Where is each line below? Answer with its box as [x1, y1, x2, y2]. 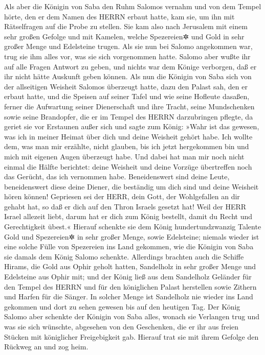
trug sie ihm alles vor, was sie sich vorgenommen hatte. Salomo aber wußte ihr [4, 51, 251, 61]
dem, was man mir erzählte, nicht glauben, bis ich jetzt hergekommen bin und [4, 141, 249, 152]
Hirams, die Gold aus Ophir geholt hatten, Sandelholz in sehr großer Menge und [4, 261, 256, 272]
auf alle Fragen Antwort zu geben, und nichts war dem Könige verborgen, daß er [4, 61, 257, 72]
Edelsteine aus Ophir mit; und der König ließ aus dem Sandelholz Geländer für [4, 271, 252, 282]
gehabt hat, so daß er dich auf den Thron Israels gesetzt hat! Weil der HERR [4, 201, 247, 211]
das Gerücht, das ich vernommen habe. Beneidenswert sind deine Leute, [4, 171, 230, 182]
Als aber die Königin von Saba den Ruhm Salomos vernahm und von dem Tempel [4, 1, 261, 11]
